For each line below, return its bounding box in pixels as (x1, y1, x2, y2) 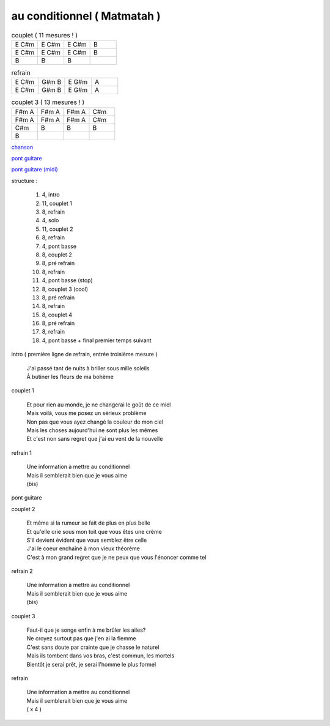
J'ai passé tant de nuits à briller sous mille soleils (26, 364, 150, 372)
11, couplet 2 (42, 225, 73, 233)
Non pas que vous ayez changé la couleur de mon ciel (26, 418, 163, 425)
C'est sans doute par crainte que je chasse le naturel (26, 643, 159, 651)
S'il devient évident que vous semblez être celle (26, 536, 147, 544)
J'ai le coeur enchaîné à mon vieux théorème (26, 545, 141, 552)
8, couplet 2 (42, 251, 73, 258)
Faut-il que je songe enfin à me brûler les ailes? (26, 626, 146, 634)
